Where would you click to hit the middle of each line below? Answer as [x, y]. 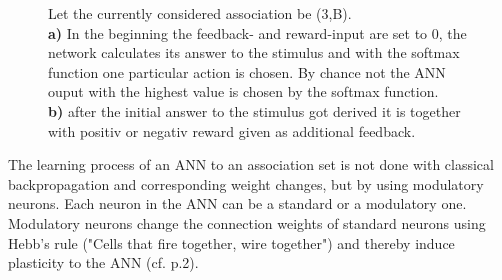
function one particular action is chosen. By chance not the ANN [247, 71]
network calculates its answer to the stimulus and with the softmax [254, 52]
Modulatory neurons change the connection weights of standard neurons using [247, 222]
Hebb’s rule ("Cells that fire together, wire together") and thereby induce [231, 242]
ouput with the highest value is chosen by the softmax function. [243, 91]
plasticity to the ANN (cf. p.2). [103, 262]
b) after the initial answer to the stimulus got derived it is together [254, 110]
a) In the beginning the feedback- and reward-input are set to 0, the [257, 32]
